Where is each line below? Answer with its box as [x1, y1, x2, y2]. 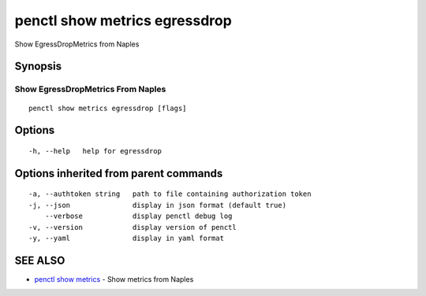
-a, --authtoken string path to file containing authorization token [28, 190, 312, 198]
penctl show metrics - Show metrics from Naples [34, 274, 194, 283]
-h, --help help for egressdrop [28, 146, 162, 155]
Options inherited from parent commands [14, 166, 223, 180]
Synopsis [14, 60, 62, 73]
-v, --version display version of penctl [28, 223, 237, 231]
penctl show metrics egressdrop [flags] [28, 103, 187, 113]
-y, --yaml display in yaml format [28, 233, 225, 242]
